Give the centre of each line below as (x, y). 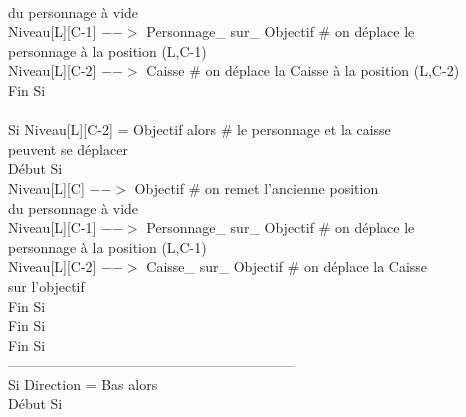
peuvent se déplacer (68, 148)
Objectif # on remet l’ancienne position (256, 187)
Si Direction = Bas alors (83, 383)
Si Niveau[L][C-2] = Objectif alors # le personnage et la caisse (199, 129)
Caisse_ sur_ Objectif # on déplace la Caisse (287, 266)
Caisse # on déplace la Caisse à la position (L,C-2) (303, 70)
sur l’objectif (46, 285)
